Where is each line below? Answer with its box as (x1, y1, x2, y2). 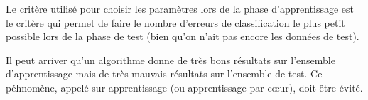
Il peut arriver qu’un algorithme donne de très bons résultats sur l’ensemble (6, 52, 335, 67)
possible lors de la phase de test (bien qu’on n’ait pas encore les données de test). (6, 29, 359, 44)
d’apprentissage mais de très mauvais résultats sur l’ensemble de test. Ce (6, 66, 323, 81)
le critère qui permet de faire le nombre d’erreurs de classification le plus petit (6, 15, 345, 30)
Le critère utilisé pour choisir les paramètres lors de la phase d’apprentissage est (6, 1, 354, 15)
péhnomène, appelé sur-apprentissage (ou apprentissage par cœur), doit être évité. (6, 80, 363, 94)
